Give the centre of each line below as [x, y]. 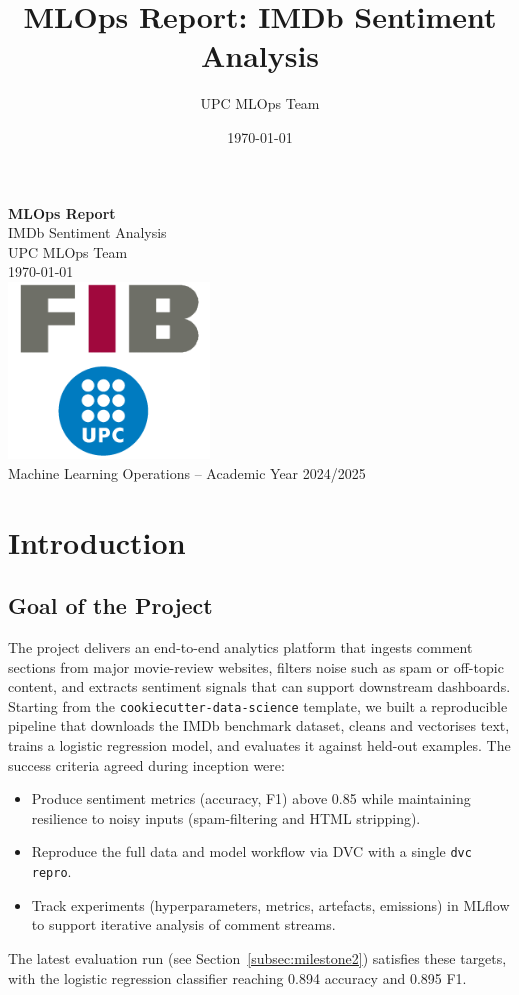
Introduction [97, 541]
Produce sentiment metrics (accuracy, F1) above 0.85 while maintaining [251, 798]
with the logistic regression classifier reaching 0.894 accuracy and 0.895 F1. [237, 977]
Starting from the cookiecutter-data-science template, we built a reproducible [258, 705]
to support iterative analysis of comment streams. [183, 924]
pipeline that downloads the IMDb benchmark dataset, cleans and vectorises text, [259, 725]
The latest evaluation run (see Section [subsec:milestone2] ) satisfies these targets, [257, 957]
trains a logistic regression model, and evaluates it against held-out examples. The [259, 745]
